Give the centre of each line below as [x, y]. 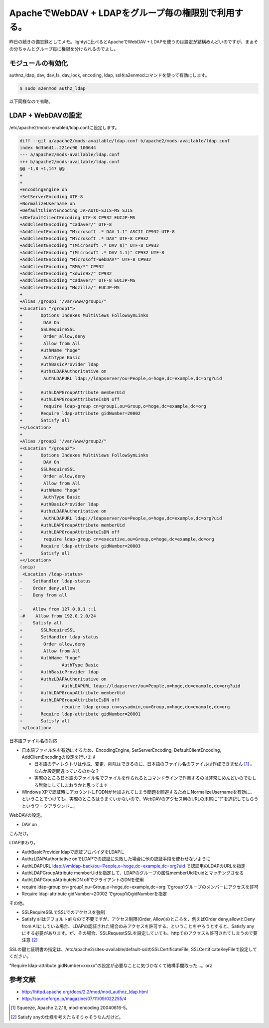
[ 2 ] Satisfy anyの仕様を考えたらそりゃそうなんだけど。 [67, 1017]
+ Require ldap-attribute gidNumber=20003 [80, 546]
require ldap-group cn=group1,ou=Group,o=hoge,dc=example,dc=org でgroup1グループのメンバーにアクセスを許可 [140, 887]
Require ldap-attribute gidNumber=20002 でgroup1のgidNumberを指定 [94, 894]
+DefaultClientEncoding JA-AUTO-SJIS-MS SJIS [76, 211]
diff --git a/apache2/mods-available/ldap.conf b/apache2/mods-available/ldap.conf [125, 141]
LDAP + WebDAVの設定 [46, 116]
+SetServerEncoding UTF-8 [51, 197]
